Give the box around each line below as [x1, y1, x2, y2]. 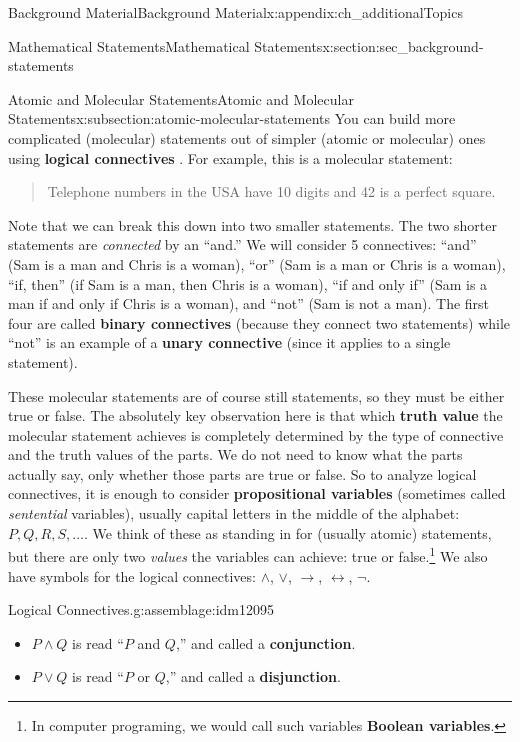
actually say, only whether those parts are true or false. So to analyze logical [8, 463, 477, 484]
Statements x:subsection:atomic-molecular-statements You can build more [8, 108, 456, 129]
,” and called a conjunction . [175, 632, 356, 653]
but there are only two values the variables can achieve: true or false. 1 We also [8, 543, 488, 566]
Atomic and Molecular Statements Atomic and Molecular [8, 88, 354, 109]
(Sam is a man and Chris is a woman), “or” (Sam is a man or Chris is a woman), [8, 253, 506, 274]
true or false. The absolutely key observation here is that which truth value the [8, 405, 503, 426]
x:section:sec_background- [322, 35, 484, 56]
